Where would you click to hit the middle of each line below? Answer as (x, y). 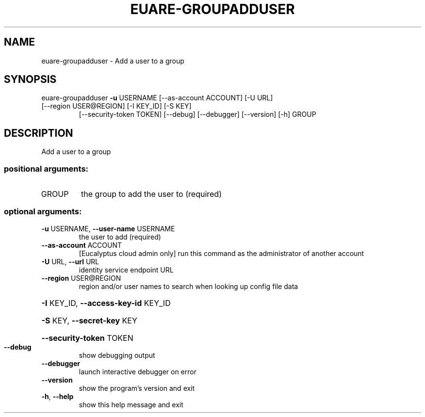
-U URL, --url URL (70, 261)
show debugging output (117, 355)
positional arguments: (46, 168)
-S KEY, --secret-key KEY (89, 320)
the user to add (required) (120, 237)
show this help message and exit (131, 404)
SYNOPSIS (30, 80)
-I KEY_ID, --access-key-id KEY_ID (106, 303)
